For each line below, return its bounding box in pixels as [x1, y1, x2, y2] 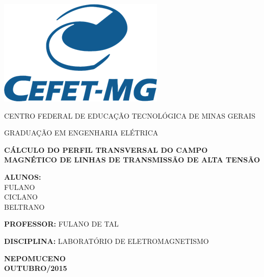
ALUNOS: [4, 171, 41, 182]
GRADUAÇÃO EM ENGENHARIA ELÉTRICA [4, 127, 159, 138]
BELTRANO [4, 201, 45, 212]
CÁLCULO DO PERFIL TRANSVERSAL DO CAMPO [4, 144, 208, 155]
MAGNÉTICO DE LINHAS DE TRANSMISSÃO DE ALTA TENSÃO [4, 154, 260, 165]
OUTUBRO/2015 [4, 263, 67, 273]
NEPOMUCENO [4, 253, 66, 263]
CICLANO [4, 191, 38, 202]
